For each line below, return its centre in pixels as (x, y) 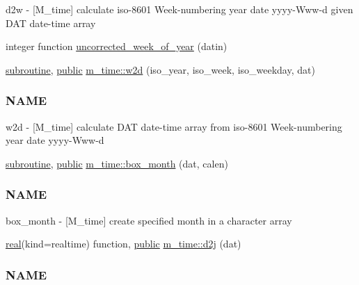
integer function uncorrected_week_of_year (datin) (117, 46)
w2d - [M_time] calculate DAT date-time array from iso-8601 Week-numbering (174, 126)
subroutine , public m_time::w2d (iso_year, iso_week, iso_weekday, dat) (160, 69)
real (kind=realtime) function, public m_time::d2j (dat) (123, 244)
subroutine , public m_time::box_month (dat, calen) (117, 163)
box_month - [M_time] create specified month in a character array (149, 220)
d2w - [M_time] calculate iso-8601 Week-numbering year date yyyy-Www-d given (179, 9)
